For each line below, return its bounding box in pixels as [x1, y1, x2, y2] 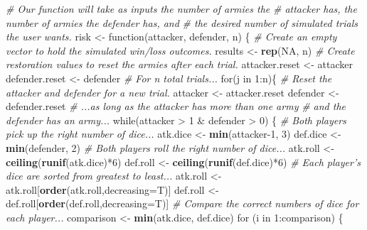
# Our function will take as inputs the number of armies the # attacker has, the [6, 1, 357, 16]
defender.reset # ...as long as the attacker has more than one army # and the [6, 99, 346, 114]
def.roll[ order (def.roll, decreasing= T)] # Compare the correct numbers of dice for [6, 196, 359, 211]
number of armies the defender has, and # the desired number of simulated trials [6, 15, 358, 30]
